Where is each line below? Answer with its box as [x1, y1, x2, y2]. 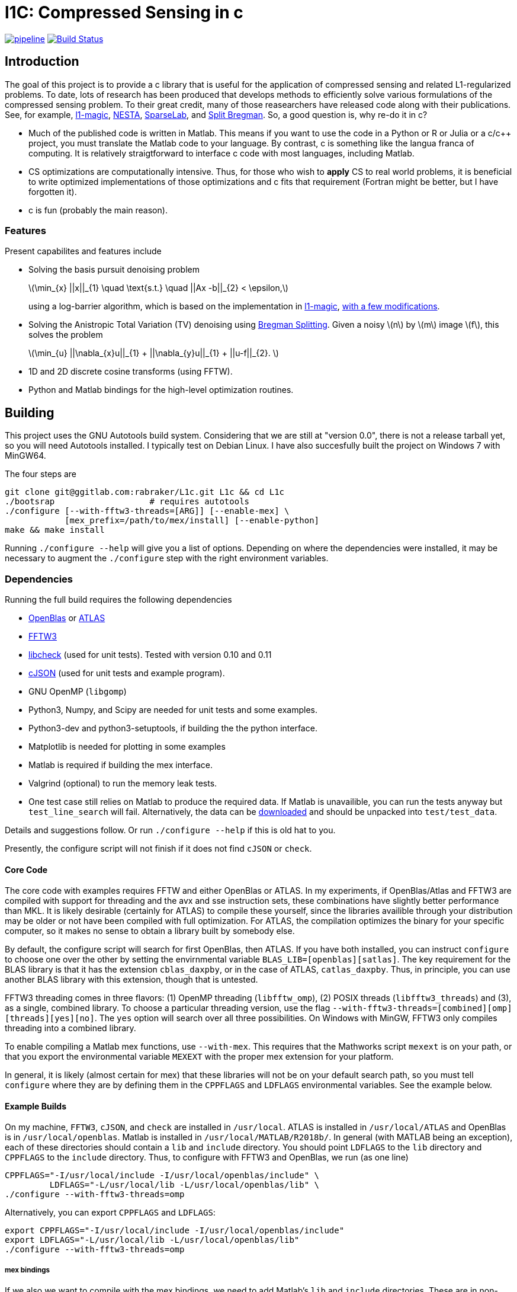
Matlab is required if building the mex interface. [28, 759, 213, 770]
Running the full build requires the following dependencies [5, 594, 232, 605]
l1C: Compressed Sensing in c [5, 2, 243, 23]
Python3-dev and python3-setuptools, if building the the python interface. [28, 722, 317, 733]
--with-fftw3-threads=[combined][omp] [332, 1003, 512, 1013]
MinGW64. [5, 450, 46, 461]
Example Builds [5, 1101, 67, 1111]
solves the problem [28, 330, 103, 340]
